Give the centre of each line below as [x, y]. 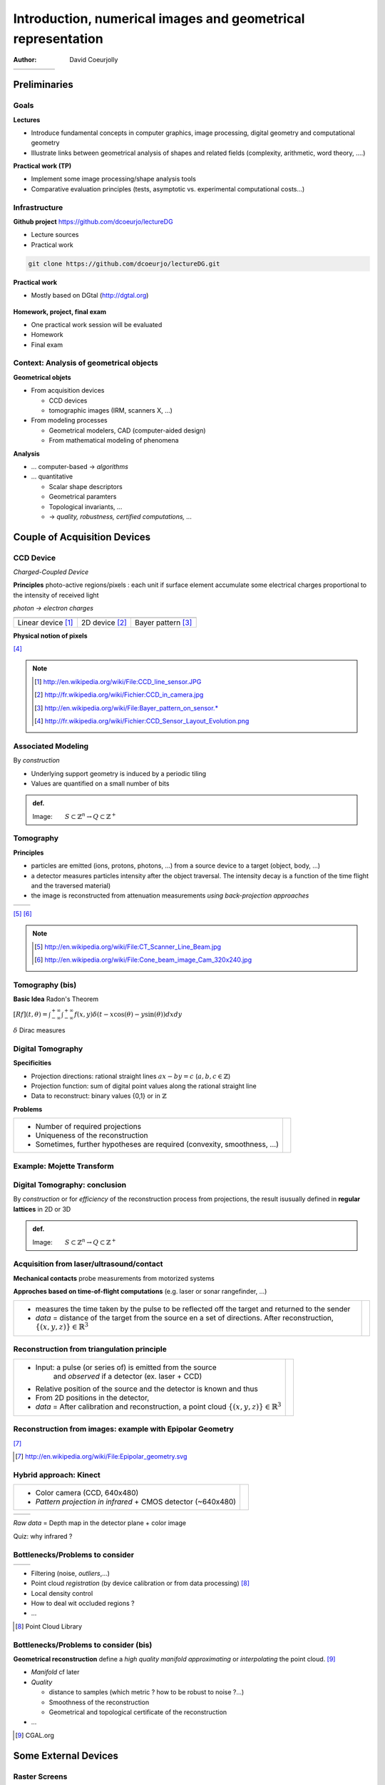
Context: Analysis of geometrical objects [86, 363]
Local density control [62, 1593]
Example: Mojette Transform [63, 1166]
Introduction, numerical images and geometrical [159, 19]
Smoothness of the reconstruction [99, 1702]
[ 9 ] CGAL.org [35, 1735]
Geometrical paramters [83, 497]
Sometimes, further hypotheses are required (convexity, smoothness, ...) [157, 1145]
